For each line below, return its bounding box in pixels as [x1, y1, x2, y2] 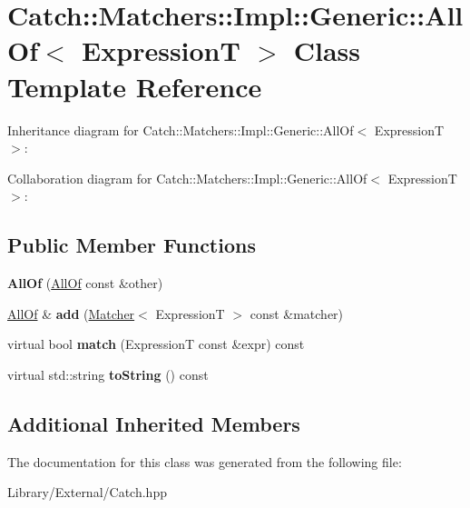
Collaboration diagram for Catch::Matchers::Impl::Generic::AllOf [7, 168, 367, 187]
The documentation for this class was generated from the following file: [7, 452, 402, 471]
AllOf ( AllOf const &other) [7, 274, 163, 293]
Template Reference [7, 67, 262, 105]
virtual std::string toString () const [7, 364, 209, 383]
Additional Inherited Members [7, 409, 300, 437]
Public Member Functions [7, 231, 256, 259]
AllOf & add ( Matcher [7, 304, 135, 323]
